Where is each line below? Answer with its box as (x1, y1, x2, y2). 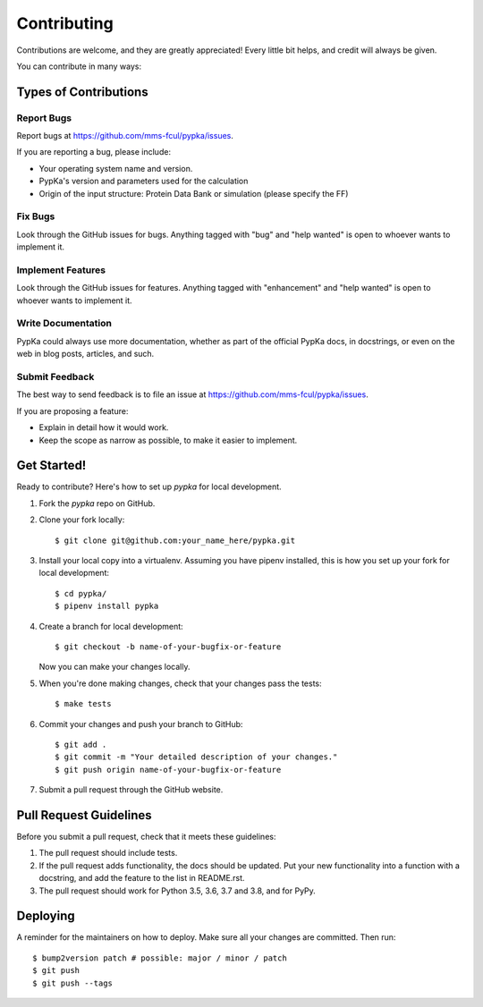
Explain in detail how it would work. (38, 422, 169, 433)
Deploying (16, 909, 75, 924)
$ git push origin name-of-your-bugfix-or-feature (55, 765, 282, 774)
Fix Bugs (16, 210, 55, 223)
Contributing (16, 13, 114, 33)
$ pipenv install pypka (55, 601, 159, 612)
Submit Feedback (16, 371, 95, 384)
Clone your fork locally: (38, 514, 125, 525)
